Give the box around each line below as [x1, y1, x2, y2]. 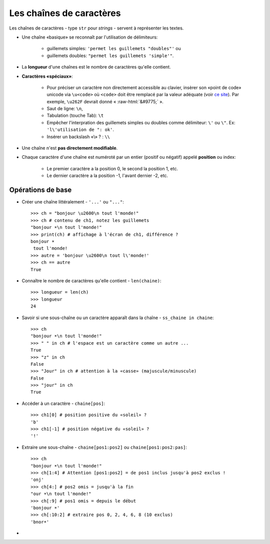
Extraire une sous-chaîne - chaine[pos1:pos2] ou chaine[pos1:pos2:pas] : [21, 444, 187, 450]
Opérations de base [9, 186, 72, 194]
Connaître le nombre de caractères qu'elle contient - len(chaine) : [21, 278, 161, 284]
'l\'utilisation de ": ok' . [46, 127, 114, 133]
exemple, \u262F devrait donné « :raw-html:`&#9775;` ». [46, 98, 163, 105]
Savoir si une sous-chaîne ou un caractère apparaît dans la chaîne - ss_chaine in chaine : [21, 315, 214, 321]
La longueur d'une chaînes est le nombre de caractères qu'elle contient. [21, 64, 171, 70]
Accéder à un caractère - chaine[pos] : [21, 400, 105, 406]
